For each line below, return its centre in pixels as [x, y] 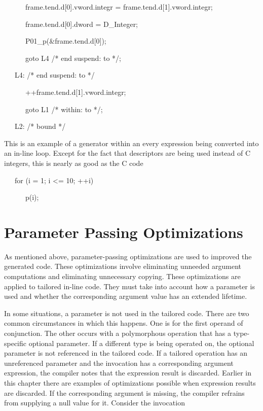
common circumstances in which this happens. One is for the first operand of [124, 323]
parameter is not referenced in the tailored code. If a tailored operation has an [126, 353]
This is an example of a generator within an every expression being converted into [131, 143]
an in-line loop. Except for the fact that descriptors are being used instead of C [127, 153]
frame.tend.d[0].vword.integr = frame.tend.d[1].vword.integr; [119, 7]
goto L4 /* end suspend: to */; [73, 58]
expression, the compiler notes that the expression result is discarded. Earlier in [128, 373]
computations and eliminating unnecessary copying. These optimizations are [122, 276]
